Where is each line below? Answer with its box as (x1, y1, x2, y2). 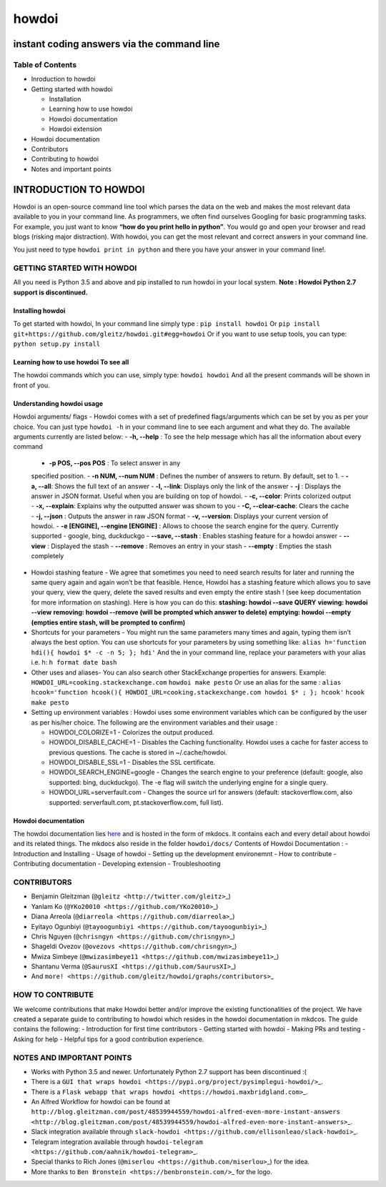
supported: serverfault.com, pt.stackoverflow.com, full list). (49, 798, 224, 807)
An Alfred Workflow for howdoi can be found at (31, 1098, 171, 1106)
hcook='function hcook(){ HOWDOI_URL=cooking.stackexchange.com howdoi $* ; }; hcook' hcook (31, 688, 365, 697)
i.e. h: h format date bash (31, 658, 117, 667)
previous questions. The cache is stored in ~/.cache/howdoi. (49, 748, 228, 757)
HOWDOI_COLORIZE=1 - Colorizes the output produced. (49, 727, 214, 736)
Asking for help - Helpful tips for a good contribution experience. (13, 1035, 204, 1043)
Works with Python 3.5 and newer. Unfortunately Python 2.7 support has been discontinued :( (31, 1067, 307, 1076)
